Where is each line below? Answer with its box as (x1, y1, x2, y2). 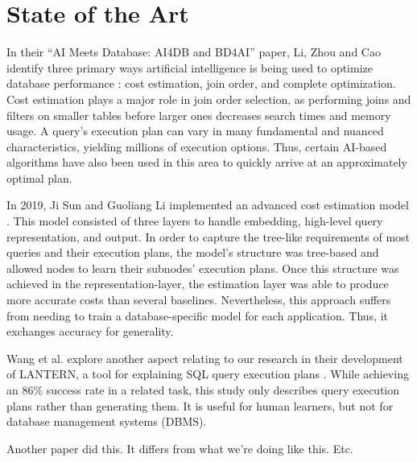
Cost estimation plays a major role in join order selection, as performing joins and (6, 90, 411, 107)
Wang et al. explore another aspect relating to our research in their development (6, 349, 403, 366)
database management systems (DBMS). (6, 413, 207, 430)
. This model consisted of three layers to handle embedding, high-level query (6, 212, 383, 229)
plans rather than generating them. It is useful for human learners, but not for (6, 397, 394, 414)
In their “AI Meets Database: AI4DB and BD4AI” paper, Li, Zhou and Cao (6, 43, 381, 60)
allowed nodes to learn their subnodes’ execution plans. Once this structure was (6, 259, 399, 276)
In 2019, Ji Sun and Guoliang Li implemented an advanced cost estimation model (6, 196, 409, 213)
